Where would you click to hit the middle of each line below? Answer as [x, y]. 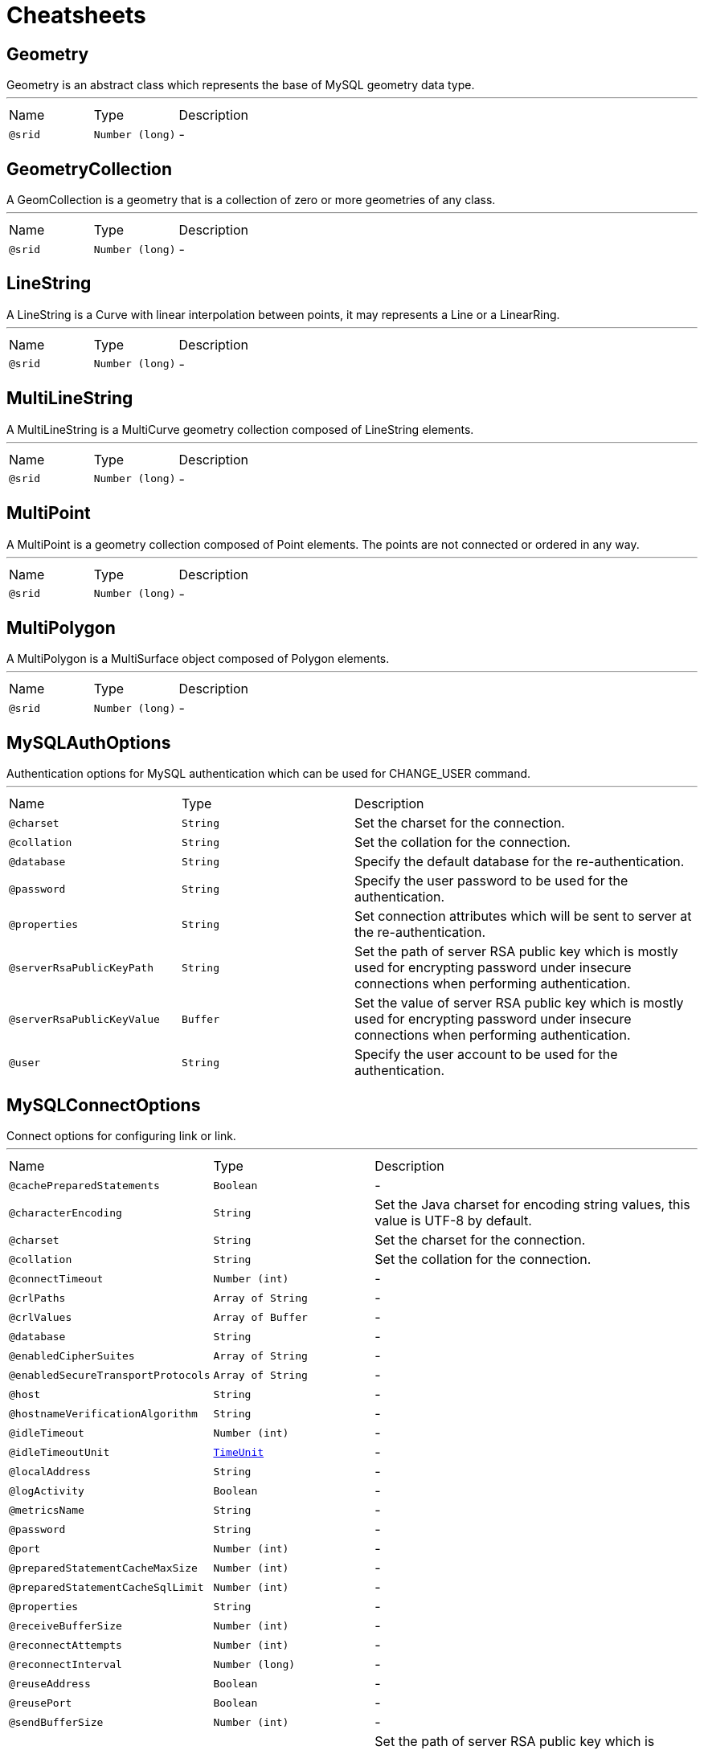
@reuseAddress [50, 1683]
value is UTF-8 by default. [453, 1221]
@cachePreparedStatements [84, 1185]
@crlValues [41, 1317]
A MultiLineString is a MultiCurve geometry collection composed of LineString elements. [240, 429]
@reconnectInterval [65, 1664]
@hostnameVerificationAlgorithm [103, 1413]
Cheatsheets [76, 15]
